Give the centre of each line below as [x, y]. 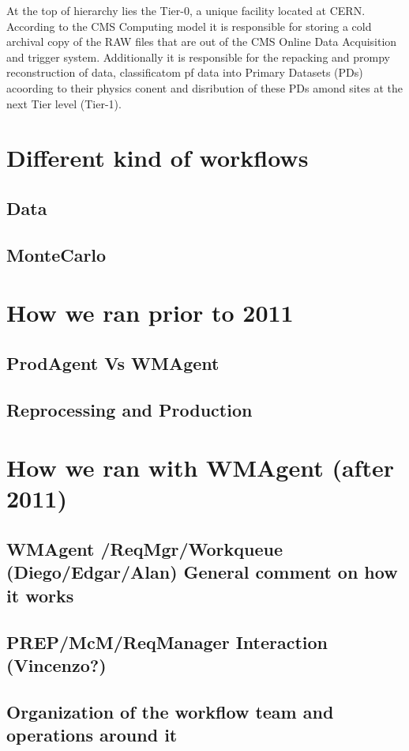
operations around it [92, 735]
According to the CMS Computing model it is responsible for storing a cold [189, 26]
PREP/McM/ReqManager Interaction [167, 642]
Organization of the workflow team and [170, 711]
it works [40, 595]
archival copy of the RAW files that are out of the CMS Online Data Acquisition [202, 42]
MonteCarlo [56, 254]
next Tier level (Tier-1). [64, 103]
